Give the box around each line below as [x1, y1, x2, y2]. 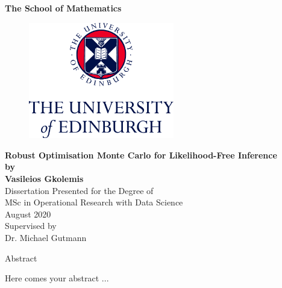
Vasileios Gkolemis [5, 172, 84, 185]
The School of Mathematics [5, 2, 122, 14]
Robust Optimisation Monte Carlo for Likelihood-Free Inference [5, 148, 277, 161]
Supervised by [5, 219, 57, 232]
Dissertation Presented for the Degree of [5, 184, 154, 196]
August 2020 [5, 207, 51, 220]
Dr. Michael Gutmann [5, 231, 87, 244]
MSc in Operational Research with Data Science [5, 196, 183, 208]
